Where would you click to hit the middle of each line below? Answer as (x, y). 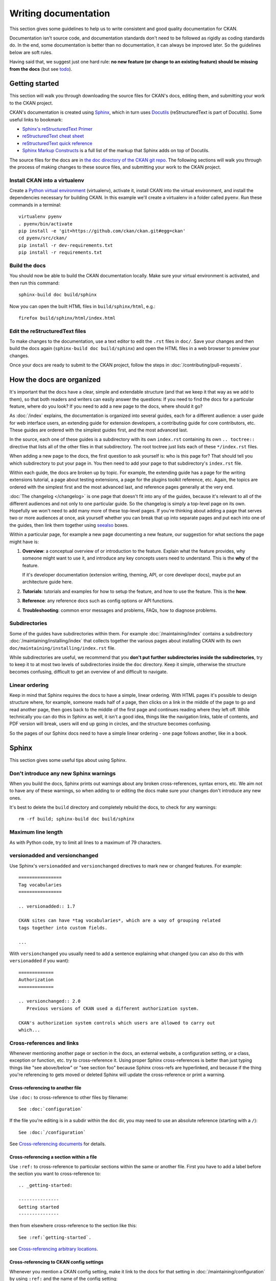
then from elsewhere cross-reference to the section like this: (73, 1226)
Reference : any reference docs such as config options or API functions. (98, 601)
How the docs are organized (55, 380)
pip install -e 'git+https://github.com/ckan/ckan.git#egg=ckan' (102, 231)
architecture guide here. (48, 582)
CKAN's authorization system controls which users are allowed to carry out (117, 1023)
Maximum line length (36, 832)
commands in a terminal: (35, 204)
